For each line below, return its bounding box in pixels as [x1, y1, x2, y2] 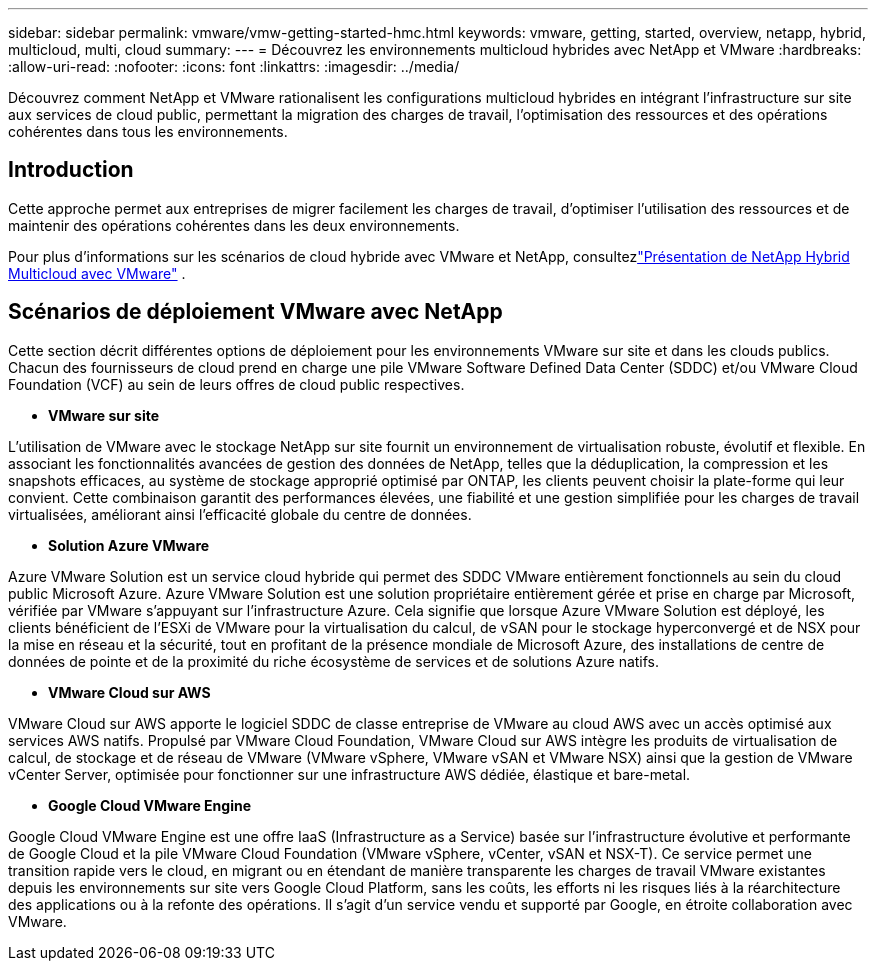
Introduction [8, 157, 134, 183]
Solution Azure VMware [48, 536, 210, 554]
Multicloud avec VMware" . [8, 264, 186, 282]
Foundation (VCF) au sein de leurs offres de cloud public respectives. [8, 375, 465, 393]
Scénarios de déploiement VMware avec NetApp [8, 299, 503, 325]
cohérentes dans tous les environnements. [8, 123, 288, 140]
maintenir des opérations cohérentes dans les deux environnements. [8, 216, 460, 234]
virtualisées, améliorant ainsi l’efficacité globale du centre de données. [8, 505, 472, 523]
